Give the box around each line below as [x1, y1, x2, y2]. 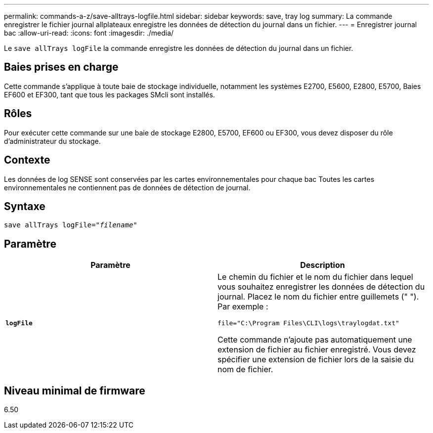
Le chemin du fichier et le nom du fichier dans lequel [217, 272, 413, 282]
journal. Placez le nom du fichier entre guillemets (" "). [217, 292, 419, 302]
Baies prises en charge [4, 61, 119, 74]
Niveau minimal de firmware [4, 384, 145, 397]
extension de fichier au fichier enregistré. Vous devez [217, 345, 416, 355]
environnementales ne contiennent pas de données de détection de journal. [4, 183, 251, 192]
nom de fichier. [217, 364, 273, 375]
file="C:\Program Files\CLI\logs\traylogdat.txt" [217, 319, 399, 327]
